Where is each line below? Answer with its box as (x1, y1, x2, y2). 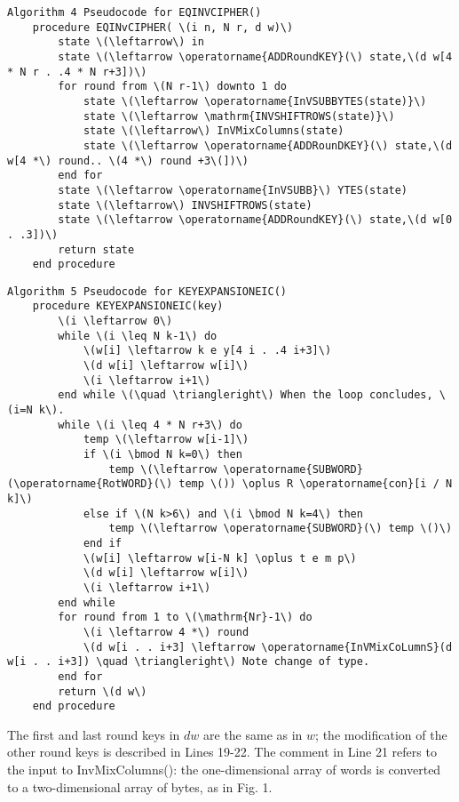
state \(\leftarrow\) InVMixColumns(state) (83, 124, 344, 138)
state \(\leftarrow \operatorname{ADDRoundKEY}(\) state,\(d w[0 (58, 213, 453, 227)
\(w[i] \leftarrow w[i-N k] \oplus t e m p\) (83, 551, 357, 565)
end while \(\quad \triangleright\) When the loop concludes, (58, 389, 433, 402)
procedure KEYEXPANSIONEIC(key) (32, 300, 224, 313)
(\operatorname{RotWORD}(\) (7, 477, 173, 491)
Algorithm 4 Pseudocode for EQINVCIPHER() (7, 6, 262, 19)
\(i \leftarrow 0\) (58, 315, 173, 328)
